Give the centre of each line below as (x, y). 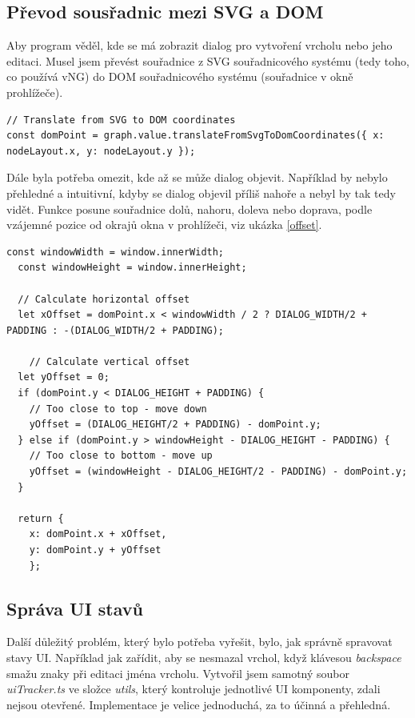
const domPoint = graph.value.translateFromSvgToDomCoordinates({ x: (196, 136)
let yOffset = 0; (64, 377)
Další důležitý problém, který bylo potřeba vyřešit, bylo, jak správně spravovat (200, 642)
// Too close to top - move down (118, 409)
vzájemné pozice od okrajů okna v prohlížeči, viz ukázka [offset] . (164, 225)
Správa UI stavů (75, 608)
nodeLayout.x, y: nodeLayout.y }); (101, 151)
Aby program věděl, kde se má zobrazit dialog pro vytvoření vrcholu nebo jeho (200, 45)
